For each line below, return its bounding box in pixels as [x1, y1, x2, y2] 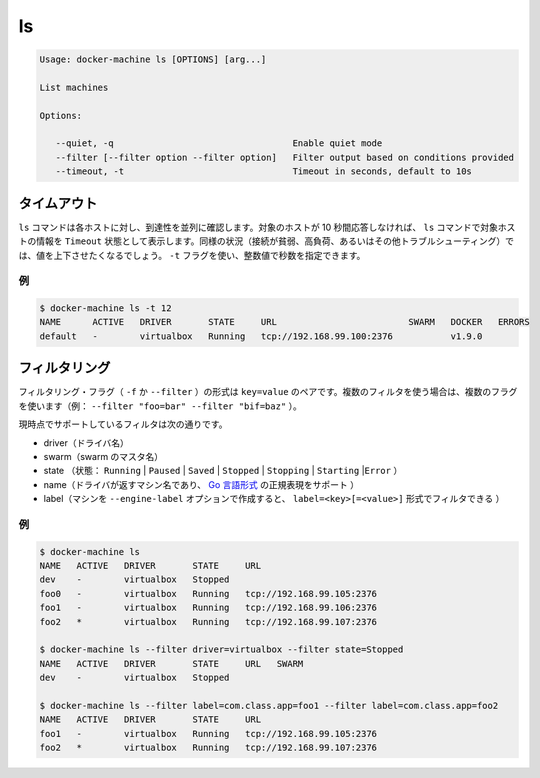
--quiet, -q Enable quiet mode [55, 138, 383, 149]
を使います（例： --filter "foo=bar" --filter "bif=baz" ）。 [18, 400, 302, 412]
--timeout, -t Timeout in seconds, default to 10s [55, 166, 472, 177]
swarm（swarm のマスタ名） [43, 450, 164, 462]
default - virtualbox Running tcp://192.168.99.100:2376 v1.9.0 [39, 330, 483, 342]
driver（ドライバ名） [43, 436, 130, 449]
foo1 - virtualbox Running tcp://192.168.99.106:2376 [39, 602, 378, 614]
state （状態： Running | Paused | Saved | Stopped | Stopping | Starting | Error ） [43, 465, 403, 477]
